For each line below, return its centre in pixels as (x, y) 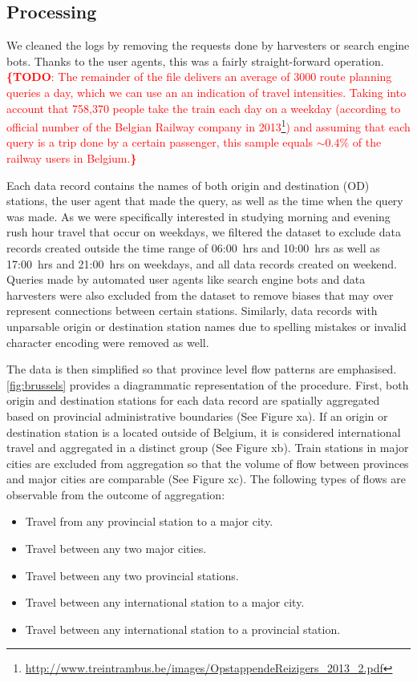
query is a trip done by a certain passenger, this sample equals (160, 142)
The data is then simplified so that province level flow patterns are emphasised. (202, 369)
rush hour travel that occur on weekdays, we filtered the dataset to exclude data (204, 232)
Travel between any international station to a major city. (165, 602)
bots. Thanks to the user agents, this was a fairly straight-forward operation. (195, 61)
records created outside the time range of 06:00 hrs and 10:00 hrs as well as (193, 247)
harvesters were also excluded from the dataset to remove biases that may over (200, 295)
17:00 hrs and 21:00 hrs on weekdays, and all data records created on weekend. (202, 263)
